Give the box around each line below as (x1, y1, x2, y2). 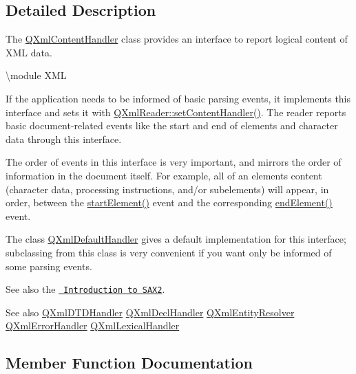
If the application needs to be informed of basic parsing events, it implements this (6, 91, 351, 105)
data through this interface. (6, 131, 122, 146)
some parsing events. (6, 258, 92, 273)
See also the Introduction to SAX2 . (6, 282, 165, 296)
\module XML (6, 68, 67, 82)
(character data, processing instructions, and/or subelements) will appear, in (6, 181, 329, 196)
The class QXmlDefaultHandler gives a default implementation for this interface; (6, 232, 346, 246)
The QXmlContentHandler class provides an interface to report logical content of (6, 32, 348, 46)
